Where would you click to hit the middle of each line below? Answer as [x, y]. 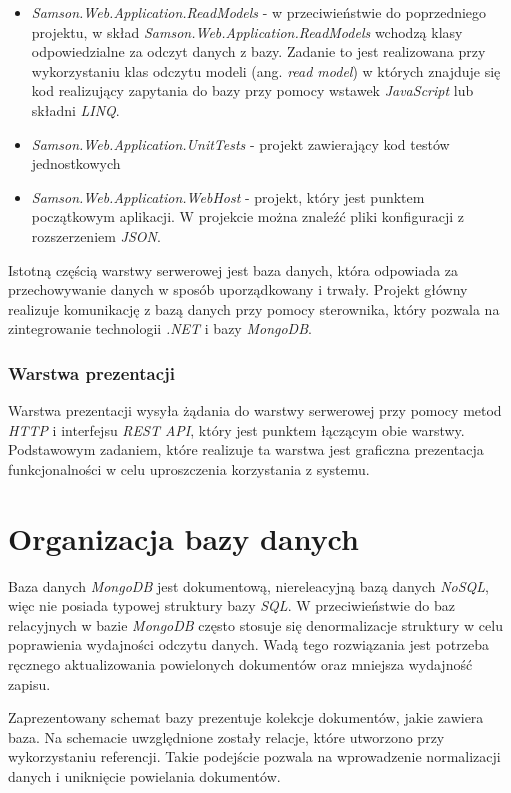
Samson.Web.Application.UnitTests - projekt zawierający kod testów [240, 143]
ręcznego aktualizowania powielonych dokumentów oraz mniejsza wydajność [240, 664]
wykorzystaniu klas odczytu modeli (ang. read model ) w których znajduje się [266, 70]
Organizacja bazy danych [183, 537]
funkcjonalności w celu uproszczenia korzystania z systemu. [189, 468]
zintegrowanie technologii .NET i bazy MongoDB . [160, 328]
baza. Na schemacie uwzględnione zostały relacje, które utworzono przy [226, 736]
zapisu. [29, 683]
